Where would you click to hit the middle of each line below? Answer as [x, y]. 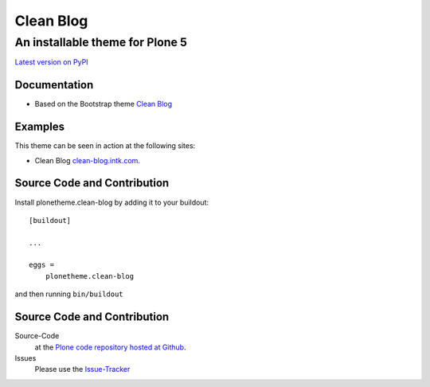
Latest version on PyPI [51, 62]
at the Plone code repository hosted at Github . [110, 347]
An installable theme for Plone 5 [101, 42]
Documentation [54, 85]
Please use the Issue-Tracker [82, 369]
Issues [25, 358]
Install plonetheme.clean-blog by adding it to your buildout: [112, 202]
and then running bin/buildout [69, 294]
